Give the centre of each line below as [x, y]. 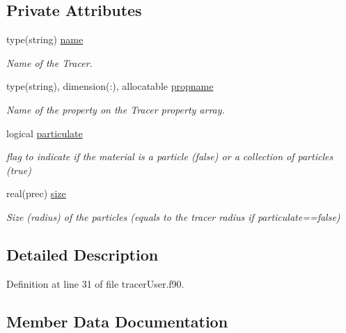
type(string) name [45, 39]
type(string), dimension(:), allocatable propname [110, 86]
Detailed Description [82, 254]
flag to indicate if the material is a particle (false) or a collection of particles [170, 156]
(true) [19, 170]
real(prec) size [36, 193]
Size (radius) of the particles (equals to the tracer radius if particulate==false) [173, 216]
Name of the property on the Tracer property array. [116, 109]
